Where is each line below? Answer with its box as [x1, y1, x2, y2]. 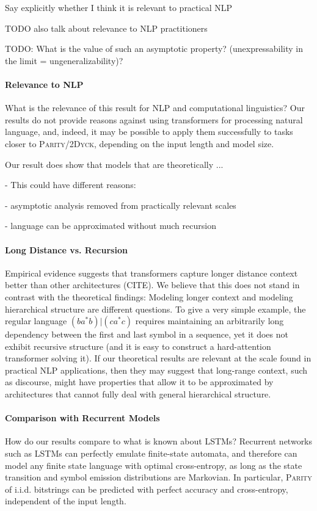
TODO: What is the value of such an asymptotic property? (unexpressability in [5, 42, 303, 55]
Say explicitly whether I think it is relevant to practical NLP [5, 1, 232, 13]
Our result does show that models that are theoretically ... [5, 158, 224, 170]
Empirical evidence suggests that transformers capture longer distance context [5, 266, 298, 279]
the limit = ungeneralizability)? [5, 54, 123, 67]
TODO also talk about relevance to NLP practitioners [5, 21, 208, 34]
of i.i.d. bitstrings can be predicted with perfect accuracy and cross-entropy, [5, 482, 288, 495]
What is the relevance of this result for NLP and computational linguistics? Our [5, 101, 305, 114]
